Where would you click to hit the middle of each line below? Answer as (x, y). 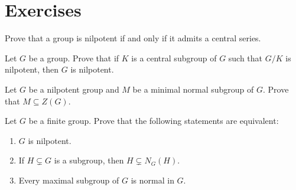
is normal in (152, 180)
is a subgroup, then (89, 160)
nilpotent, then (32, 69)
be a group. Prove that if (74, 58)
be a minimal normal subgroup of (193, 89)
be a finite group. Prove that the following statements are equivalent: (154, 121)
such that (245, 58)
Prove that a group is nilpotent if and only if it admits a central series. (133, 38)
